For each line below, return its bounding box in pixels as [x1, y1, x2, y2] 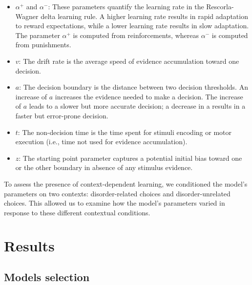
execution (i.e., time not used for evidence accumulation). [15, 136, 188, 147]
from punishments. [15, 39, 71, 50]
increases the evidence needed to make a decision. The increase [55, 91, 243, 101]
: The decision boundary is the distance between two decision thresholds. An [19, 82, 248, 92]
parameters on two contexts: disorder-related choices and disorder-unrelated [4, 188, 231, 198]
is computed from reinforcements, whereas [73, 30, 199, 40]
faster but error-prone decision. [15, 110, 108, 120]
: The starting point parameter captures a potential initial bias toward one [19, 152, 242, 163]
